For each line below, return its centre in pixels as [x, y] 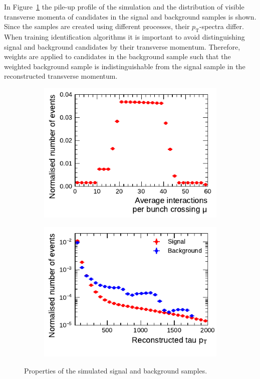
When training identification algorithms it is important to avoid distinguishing [124, 36]
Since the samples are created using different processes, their [97, 26]
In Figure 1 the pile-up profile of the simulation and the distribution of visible [124, 7]
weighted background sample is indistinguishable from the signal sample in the [125, 66]
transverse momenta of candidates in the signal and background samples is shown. [130, 16]
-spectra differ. [222, 26]
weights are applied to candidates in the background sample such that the [117, 56]
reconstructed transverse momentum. [61, 76]
